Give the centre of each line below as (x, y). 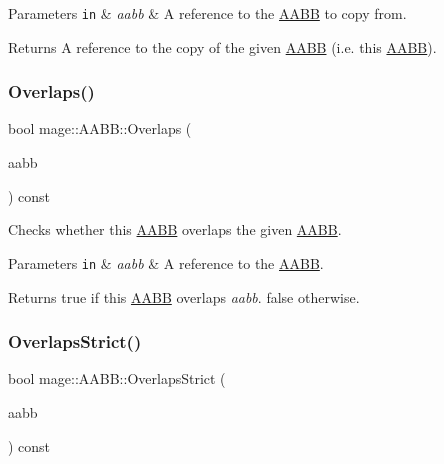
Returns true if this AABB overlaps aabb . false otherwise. (184, 296)
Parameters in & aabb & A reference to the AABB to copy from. (207, 13)
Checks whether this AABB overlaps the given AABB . (175, 229)
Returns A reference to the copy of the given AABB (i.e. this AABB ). (222, 46)
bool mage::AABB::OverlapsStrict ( (117, 378)
